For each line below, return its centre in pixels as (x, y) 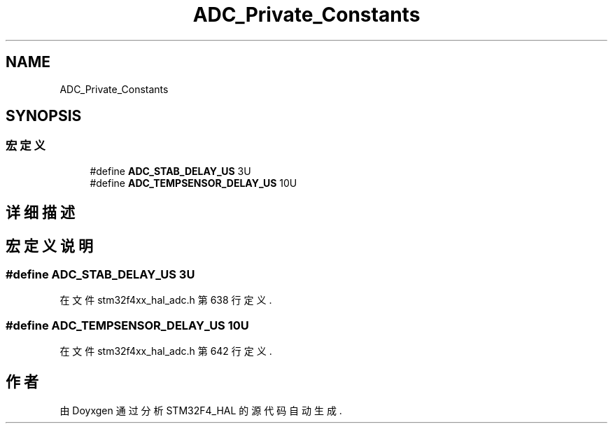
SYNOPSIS (44, 116)
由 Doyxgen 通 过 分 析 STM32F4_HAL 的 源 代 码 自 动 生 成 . (201, 411)
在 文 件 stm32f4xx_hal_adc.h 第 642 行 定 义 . (166, 351)
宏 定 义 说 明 (49, 246)
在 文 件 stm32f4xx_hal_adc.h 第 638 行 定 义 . (166, 300)
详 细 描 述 (40, 213)
